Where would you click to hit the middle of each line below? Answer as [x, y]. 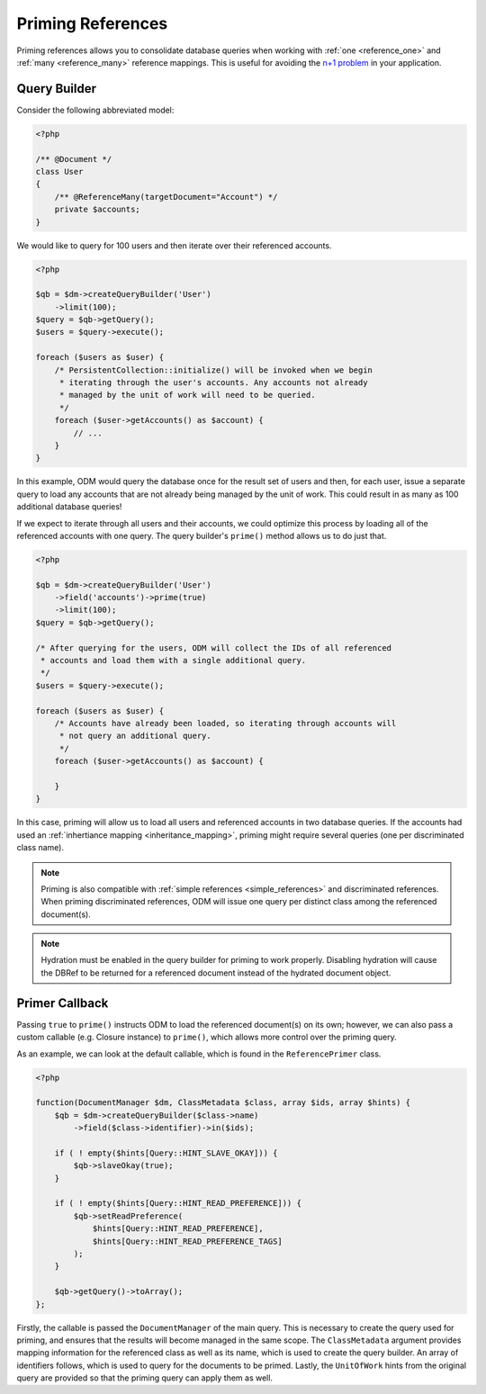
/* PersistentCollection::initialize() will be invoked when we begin [214, 370]
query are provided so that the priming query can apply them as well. [145, 1378]
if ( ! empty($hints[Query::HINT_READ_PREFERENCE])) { [178, 1203]
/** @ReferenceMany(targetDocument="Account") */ [166, 197]
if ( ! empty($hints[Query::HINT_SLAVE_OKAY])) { [166, 1153]
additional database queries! [69, 507]
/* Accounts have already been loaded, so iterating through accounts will [225, 723]
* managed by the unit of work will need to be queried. [187, 395]
